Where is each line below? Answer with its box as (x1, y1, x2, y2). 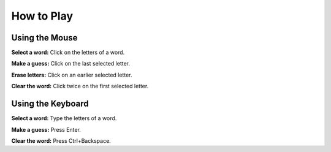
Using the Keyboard (11, 99, 89, 109)
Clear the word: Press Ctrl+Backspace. (11, 137, 112, 144)
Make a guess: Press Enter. (11, 126, 81, 133)
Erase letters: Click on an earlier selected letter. (11, 71, 132, 78)
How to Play (11, 9, 74, 23)
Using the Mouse (11, 32, 78, 43)
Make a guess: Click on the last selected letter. (11, 60, 131, 67)
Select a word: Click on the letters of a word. (11, 49, 125, 56)
